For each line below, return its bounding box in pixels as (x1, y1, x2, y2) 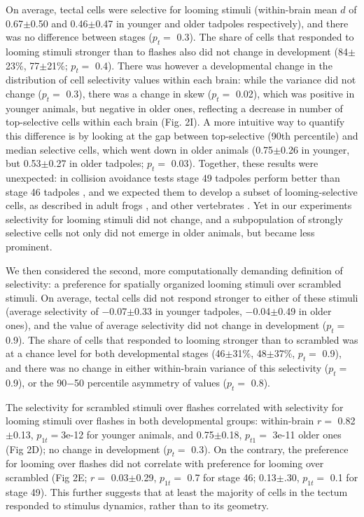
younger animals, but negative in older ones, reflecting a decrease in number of (6, 100, 343, 115)
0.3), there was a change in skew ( (66, 86, 212, 100)
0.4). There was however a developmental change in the (95, 58, 332, 72)
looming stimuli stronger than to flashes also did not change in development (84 (6, 43, 348, 58)
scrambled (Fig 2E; (6, 470, 87, 485)
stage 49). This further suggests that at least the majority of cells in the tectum (6, 484, 348, 499)
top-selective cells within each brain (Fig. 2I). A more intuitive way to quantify (6, 114, 345, 129)
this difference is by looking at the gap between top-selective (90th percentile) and (6, 128, 358, 142)
